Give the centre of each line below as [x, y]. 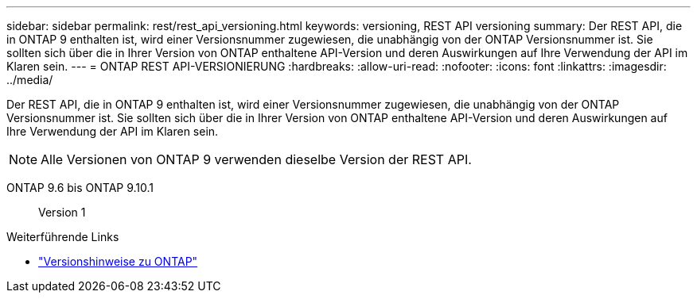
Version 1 [62, 212]
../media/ [30, 80]
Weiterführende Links [63, 237]
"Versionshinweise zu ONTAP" [118, 261]
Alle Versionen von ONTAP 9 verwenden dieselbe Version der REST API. [256, 159]
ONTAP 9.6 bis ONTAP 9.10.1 [80, 188]
